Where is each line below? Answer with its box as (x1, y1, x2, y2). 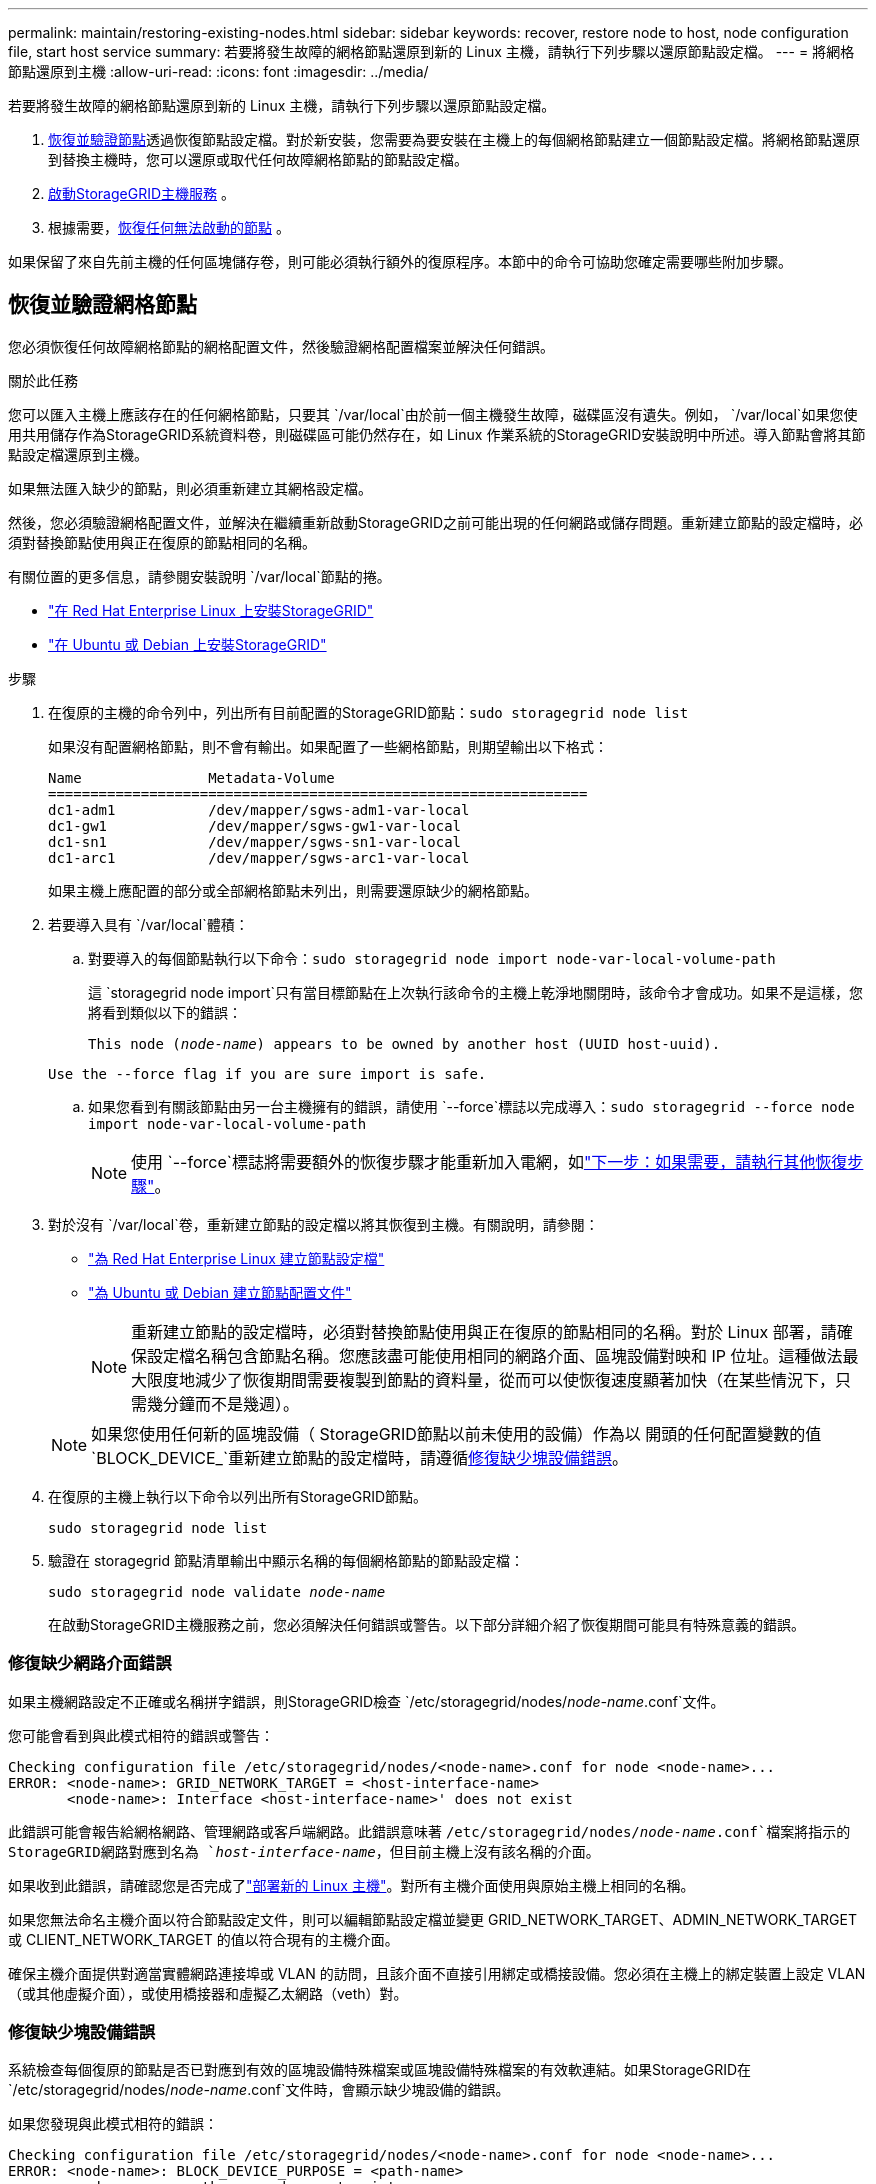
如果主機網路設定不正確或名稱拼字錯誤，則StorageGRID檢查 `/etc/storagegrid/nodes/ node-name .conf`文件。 (8, 1692, 725, 1710)
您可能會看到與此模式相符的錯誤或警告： (8, 1726, 274, 1744)
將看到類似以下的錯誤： (88, 1003, 242, 1021)
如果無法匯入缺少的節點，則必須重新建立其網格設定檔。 (8, 479, 372, 497)
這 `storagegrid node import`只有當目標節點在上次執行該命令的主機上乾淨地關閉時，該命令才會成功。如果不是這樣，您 (88, 983, 864, 1001)
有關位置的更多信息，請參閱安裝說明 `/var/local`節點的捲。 (8, 567, 391, 585)
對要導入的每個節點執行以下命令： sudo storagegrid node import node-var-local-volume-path (88, 949, 776, 967)
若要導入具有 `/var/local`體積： (48, 915, 249, 933)
